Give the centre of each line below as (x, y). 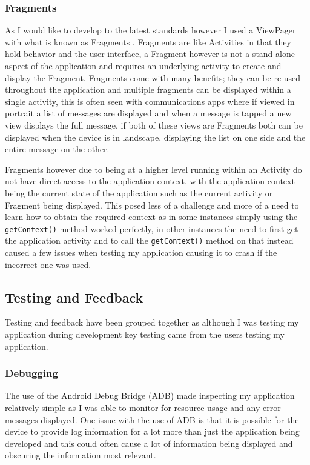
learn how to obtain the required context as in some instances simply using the (151, 217)
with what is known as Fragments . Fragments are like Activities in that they (148, 42)
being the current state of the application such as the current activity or (139, 192)
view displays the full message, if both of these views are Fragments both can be (154, 125)
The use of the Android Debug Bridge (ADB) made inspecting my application (150, 396)
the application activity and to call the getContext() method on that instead (149, 240)
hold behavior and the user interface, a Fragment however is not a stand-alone (150, 54)
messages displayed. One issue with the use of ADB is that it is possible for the (152, 419)
